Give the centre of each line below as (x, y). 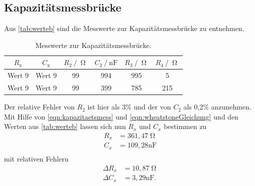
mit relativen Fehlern (36, 158)
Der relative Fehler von (39, 107)
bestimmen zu (185, 126)
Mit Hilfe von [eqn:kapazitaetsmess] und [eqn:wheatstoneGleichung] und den (121, 116)
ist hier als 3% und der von (129, 107)
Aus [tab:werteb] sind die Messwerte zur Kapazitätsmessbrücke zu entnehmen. (124, 28)
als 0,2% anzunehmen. (217, 107)
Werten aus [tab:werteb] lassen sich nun (65, 126)
